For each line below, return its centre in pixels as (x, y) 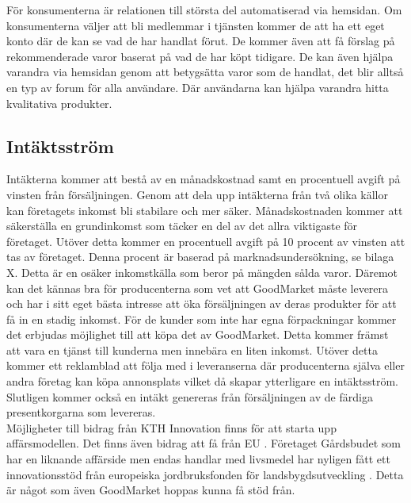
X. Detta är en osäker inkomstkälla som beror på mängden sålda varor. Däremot (202, 272)
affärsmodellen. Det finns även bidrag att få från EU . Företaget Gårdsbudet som (204, 443)
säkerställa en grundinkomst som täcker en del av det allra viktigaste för (182, 226)
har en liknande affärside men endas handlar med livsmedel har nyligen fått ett (198, 459)
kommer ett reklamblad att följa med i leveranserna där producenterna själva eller (205, 365)
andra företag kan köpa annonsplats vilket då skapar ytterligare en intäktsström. (202, 381)
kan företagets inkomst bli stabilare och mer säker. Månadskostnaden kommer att (205, 210)
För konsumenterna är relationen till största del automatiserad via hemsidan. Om (204, 10)
